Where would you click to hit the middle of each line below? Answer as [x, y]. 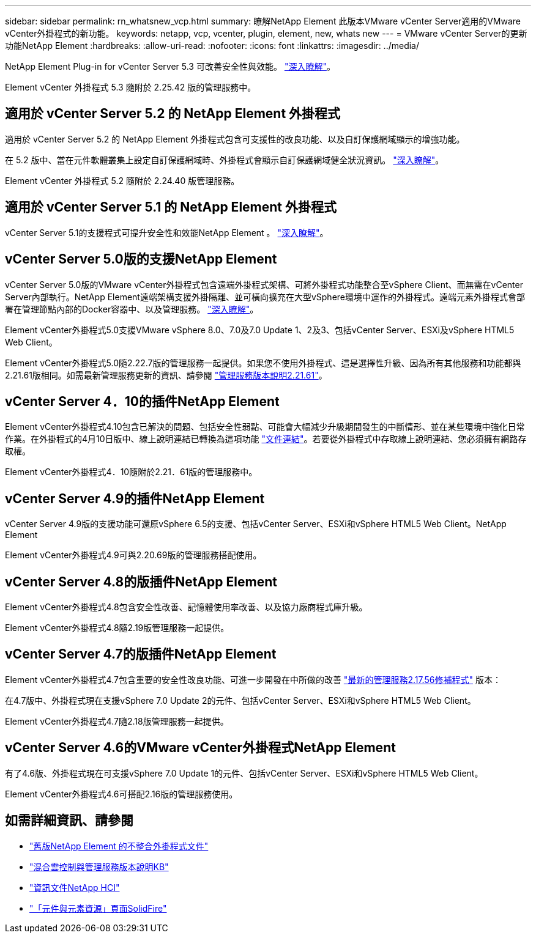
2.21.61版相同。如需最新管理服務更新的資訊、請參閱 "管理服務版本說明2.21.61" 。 [166, 375]
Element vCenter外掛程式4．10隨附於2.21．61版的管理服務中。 [131, 472]
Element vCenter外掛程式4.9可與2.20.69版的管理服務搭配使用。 [133, 555]
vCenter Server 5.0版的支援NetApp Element [141, 259]
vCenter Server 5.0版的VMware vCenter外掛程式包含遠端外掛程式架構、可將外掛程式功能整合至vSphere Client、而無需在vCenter [264, 284]
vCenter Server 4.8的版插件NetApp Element [141, 582]
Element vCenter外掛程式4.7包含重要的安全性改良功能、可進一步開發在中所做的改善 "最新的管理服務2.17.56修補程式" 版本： [253, 679]
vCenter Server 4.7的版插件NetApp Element [141, 654]
